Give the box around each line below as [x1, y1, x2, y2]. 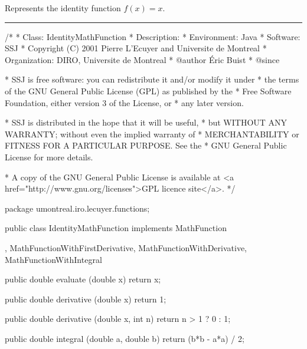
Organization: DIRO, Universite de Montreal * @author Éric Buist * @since [5, 53, 280, 65]
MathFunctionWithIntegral [5, 253, 102, 265]
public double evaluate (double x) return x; [5, 273, 161, 285]
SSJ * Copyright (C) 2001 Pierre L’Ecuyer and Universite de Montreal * [5, 42, 267, 54]
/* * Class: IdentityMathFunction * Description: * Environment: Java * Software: [5, 30, 301, 42]
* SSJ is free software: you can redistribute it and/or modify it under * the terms [5, 73, 299, 85]
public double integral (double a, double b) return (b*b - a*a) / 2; [5, 332, 244, 344]
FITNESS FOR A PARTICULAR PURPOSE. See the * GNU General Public [5, 139, 287, 152]
